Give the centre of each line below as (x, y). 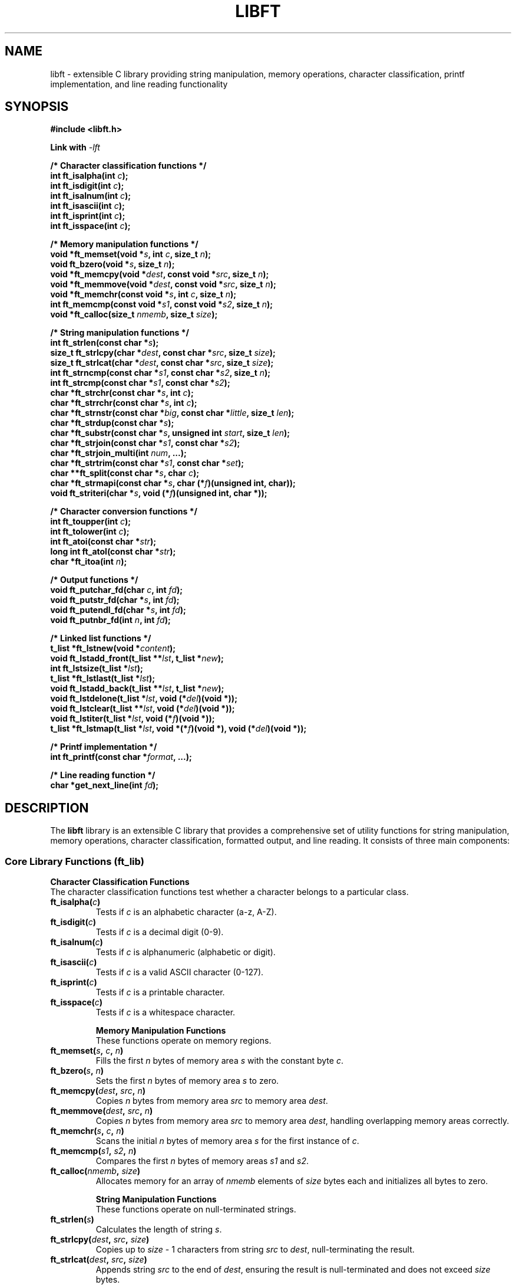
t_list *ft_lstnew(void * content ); (113, 648)
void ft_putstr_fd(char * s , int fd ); (115, 600)
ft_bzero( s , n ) (77, 1071)
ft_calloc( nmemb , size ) (95, 1171)
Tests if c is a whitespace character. (166, 1012)
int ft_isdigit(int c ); (87, 186)
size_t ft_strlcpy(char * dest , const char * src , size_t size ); (163, 353)
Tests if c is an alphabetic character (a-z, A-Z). (186, 912)
